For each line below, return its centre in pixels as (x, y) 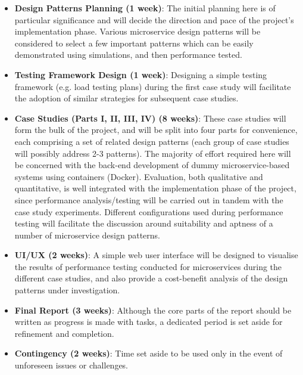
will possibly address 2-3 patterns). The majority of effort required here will (153, 153)
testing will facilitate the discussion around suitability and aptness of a (144, 223)
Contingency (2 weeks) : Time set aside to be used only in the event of (149, 353)
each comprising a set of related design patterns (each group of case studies (152, 141)
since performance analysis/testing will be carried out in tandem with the (149, 199)
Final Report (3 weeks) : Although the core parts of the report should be (153, 310)
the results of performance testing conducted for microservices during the (148, 266)
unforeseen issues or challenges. (71, 365)
